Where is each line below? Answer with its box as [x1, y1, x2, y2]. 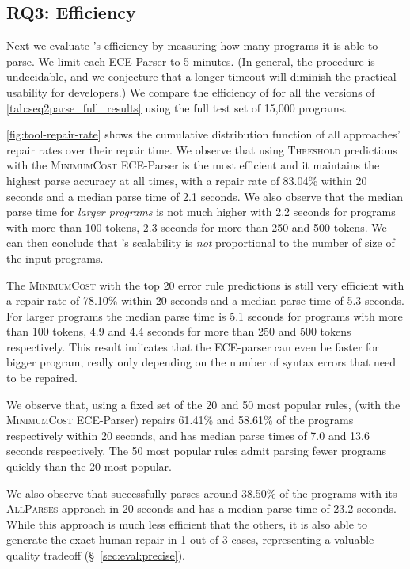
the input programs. [6, 249, 104, 266]
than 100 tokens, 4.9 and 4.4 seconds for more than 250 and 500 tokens [6, 323, 351, 340]
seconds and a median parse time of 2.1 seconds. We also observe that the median [6, 188, 404, 204]
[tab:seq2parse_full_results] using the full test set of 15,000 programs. [6, 99, 347, 116]
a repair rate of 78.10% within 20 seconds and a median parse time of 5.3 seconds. [6, 292, 404, 309]
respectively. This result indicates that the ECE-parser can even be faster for [6, 338, 379, 355]
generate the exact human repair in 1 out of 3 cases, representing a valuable [6, 531, 374, 548]
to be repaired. [6, 370, 78, 386]
